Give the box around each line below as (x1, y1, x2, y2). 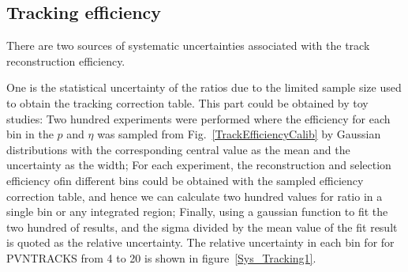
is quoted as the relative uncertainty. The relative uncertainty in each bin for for (6, 234, 395, 251)
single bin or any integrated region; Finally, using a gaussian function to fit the (6, 203, 388, 220)
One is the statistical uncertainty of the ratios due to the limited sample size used (6, 79, 402, 96)
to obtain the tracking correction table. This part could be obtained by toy (6, 94, 369, 111)
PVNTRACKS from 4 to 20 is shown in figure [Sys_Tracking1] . (6, 249, 316, 266)
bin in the (6, 126, 54, 142)
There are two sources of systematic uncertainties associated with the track (6, 37, 370, 54)
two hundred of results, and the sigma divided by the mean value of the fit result (6, 218, 398, 235)
